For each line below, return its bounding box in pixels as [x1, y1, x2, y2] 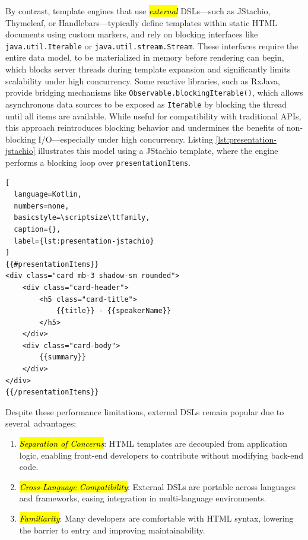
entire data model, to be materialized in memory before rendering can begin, [5, 51, 284, 64]
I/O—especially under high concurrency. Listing [38, 132, 213, 145]
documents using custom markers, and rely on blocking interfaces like [5, 28, 258, 40]
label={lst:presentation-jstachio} [14, 236, 154, 245]
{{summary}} [39, 353, 87, 362]
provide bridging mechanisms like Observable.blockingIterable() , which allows [5, 86, 303, 99]
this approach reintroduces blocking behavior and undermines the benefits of [5, 121, 284, 134]
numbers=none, [14, 201, 69, 210]
